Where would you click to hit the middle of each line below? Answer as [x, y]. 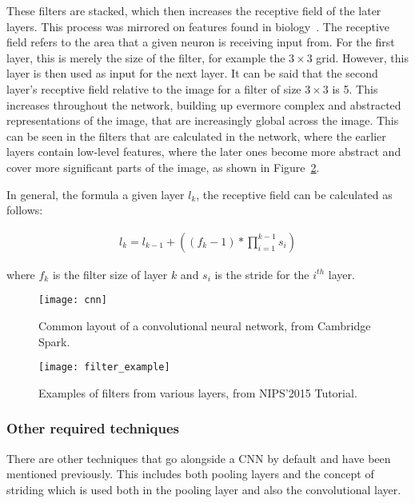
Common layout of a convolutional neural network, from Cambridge [205, 325]
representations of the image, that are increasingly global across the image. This [203, 120]
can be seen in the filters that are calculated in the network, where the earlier [196, 136]
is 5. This [355, 88]
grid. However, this [362, 57]
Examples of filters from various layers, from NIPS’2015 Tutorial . [198, 392]
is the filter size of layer [110, 274]
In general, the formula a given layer [96, 194]
